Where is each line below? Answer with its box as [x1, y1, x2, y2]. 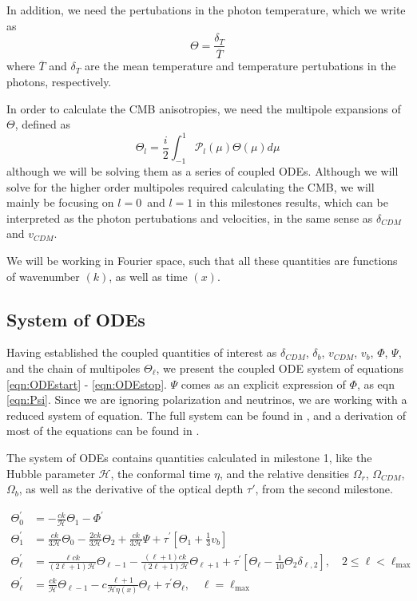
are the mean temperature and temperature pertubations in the [84, 57, 396, 74]
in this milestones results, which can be [196, 194, 388, 211]
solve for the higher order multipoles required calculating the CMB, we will [6, 178, 375, 195]
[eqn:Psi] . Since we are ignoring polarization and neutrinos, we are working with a [6, 391, 407, 408]
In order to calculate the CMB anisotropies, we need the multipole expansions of [6, 100, 401, 117]
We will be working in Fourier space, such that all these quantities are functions [6, 251, 398, 268]
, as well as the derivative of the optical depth [18, 480, 244, 497]
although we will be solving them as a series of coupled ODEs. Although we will [6, 162, 399, 179]
